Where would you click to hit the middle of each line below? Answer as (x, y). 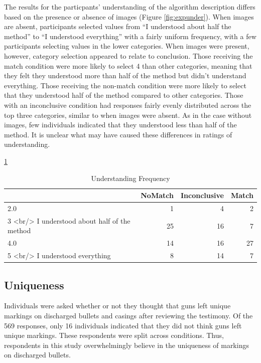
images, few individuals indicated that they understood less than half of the (120, 125)
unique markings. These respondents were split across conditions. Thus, (114, 335)
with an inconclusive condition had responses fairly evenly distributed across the (128, 105)
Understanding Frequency (130, 178)
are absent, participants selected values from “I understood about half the (118, 26)
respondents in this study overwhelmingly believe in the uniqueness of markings (126, 345)
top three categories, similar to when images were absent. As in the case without (128, 115)
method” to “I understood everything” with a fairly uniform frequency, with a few (130, 36)
